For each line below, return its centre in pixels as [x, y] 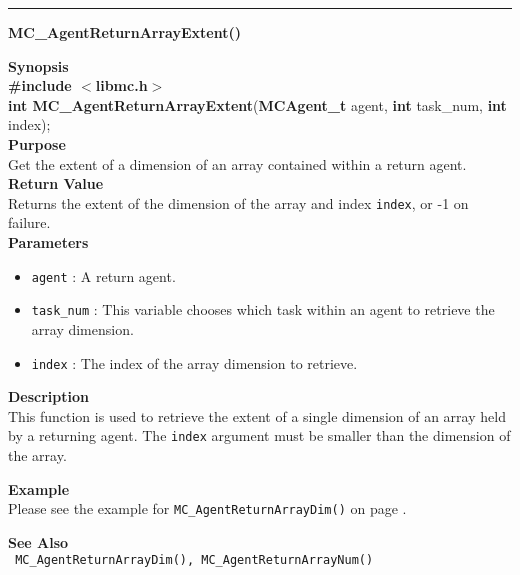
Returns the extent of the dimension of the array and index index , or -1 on [238, 202]
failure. [29, 222]
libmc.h [121, 85]
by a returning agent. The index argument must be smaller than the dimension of [259, 435]
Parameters [48, 242]
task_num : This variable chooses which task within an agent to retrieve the [263, 309]
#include [40, 85]
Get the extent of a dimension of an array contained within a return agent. [237, 163]
